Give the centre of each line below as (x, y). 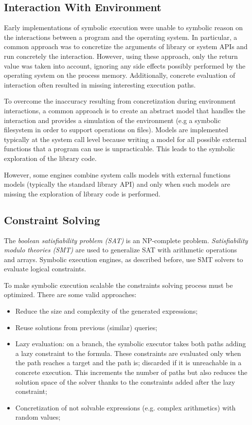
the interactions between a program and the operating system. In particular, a (121, 37)
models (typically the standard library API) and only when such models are (117, 184)
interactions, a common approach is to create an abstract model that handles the (125, 110)
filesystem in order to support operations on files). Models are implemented (116, 130)
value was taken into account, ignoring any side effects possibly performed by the (125, 65)
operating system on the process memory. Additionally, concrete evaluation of (120, 75)
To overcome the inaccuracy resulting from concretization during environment (120, 101)
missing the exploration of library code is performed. (82, 193)
